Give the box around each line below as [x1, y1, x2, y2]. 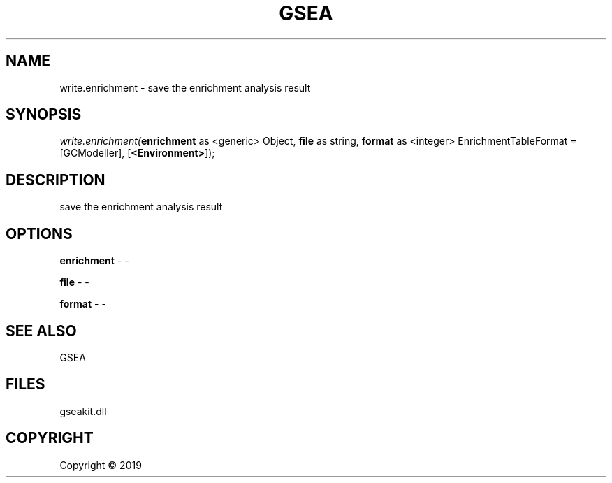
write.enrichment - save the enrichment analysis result [59, 81, 311, 94]
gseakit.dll [59, 405, 107, 417]
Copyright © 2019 [59, 459, 142, 471]
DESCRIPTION [6, 171, 105, 189]
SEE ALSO [6, 322, 77, 340]
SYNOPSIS [6, 106, 82, 124]
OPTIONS [6, 224, 73, 243]
